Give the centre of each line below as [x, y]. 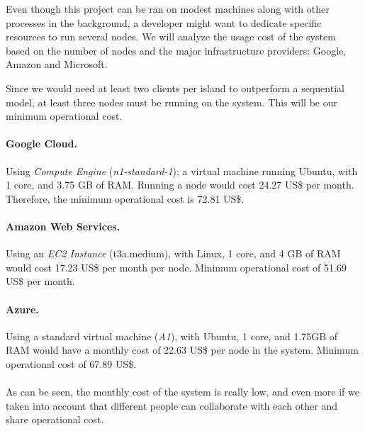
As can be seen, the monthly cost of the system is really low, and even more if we [182, 392]
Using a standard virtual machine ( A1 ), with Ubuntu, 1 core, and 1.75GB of [172, 336]
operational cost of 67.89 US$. [71, 363]
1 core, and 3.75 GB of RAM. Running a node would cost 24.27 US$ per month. [180, 185]
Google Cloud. [41, 144]
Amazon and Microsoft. [57, 64]
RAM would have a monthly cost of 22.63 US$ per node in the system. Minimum [182, 350]
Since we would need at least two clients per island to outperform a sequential [175, 88]
